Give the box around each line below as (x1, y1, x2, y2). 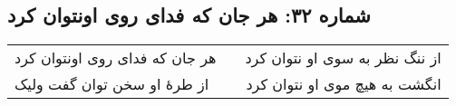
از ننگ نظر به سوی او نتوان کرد (245, 47, 441, 69)
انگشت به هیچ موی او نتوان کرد (246, 73, 441, 95)
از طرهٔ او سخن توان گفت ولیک (15, 73, 209, 95)
